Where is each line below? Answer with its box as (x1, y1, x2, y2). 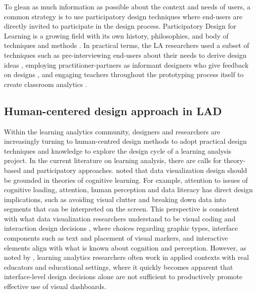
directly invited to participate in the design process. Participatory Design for (4, 21, 236, 31)
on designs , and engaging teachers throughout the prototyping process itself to (4, 69, 244, 80)
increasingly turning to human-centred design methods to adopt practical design (4, 136, 247, 146)
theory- (223, 155, 246, 166)
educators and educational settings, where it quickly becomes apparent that (4, 261, 233, 272)
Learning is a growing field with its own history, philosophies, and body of (4, 30, 229, 41)
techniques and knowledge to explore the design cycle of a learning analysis (4, 145, 232, 156)
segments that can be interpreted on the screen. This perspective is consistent (4, 204, 239, 214)
